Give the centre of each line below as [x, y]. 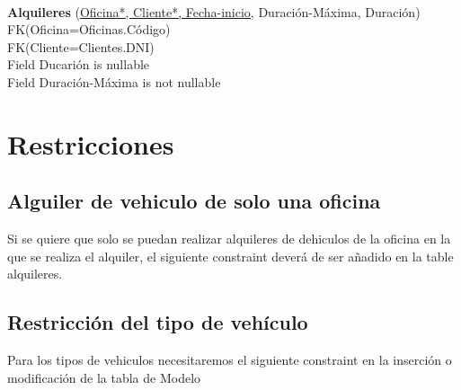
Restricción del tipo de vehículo [158, 322]
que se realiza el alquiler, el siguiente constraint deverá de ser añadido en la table [230, 256]
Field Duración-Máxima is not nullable [114, 81]
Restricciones [91, 143]
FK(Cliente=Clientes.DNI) [81, 46]
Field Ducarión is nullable [79, 64]
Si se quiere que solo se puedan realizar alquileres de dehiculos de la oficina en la [229, 239]
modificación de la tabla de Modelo [104, 377]
